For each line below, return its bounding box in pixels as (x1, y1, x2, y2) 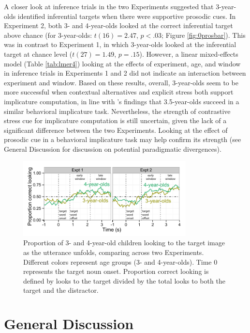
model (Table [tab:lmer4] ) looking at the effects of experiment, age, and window (4, 58, 241, 68)
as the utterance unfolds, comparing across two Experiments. (23, 247, 204, 257)
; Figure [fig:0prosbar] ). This (162, 30, 246, 40)
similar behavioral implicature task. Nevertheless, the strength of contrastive (4, 106, 231, 116)
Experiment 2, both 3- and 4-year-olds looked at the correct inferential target (4, 20, 233, 31)
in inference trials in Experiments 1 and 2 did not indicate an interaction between (4, 68, 246, 78)
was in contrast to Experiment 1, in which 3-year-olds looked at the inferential (4, 39, 236, 49)
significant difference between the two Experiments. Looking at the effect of (4, 125, 228, 135)
